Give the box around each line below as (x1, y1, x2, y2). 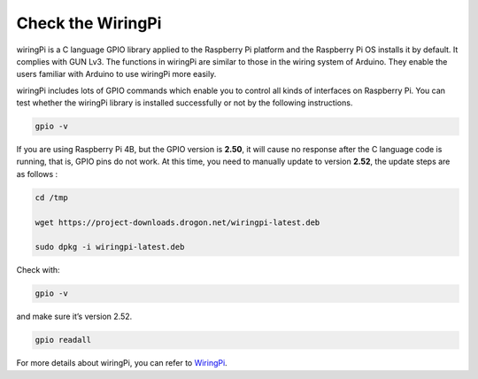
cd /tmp (35, 192, 68, 203)
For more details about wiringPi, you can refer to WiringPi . (16, 358, 227, 368)
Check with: (16, 265, 61, 275)
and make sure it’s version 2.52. (16, 311, 133, 322)
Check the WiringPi (16, 13, 162, 33)
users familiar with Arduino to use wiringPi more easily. (16, 69, 217, 80)
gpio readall (35, 335, 92, 345)
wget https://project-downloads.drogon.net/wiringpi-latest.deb (35, 217, 320, 228)
